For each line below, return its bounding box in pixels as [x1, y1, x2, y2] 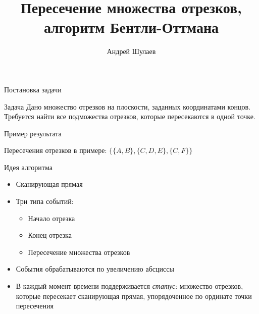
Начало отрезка [28, 213, 75, 223]
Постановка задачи [4, 84, 62, 94]
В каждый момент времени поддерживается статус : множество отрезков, [16, 281, 243, 291]
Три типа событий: [16, 196, 74, 206]
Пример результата [4, 128, 62, 138]
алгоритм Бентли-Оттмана [43, 17, 219, 37]
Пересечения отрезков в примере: [4, 145, 107, 155]
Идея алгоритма [4, 162, 53, 172]
